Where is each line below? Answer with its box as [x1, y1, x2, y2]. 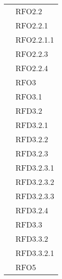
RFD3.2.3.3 [15, 190, 54, 202]
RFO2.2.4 [15, 62, 48, 74]
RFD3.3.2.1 [15, 247, 54, 258]
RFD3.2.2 [15, 133, 48, 145]
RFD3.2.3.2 [15, 176, 54, 187]
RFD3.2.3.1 [15, 162, 54, 173]
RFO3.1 [15, 91, 42, 102]
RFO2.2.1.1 [15, 34, 54, 45]
